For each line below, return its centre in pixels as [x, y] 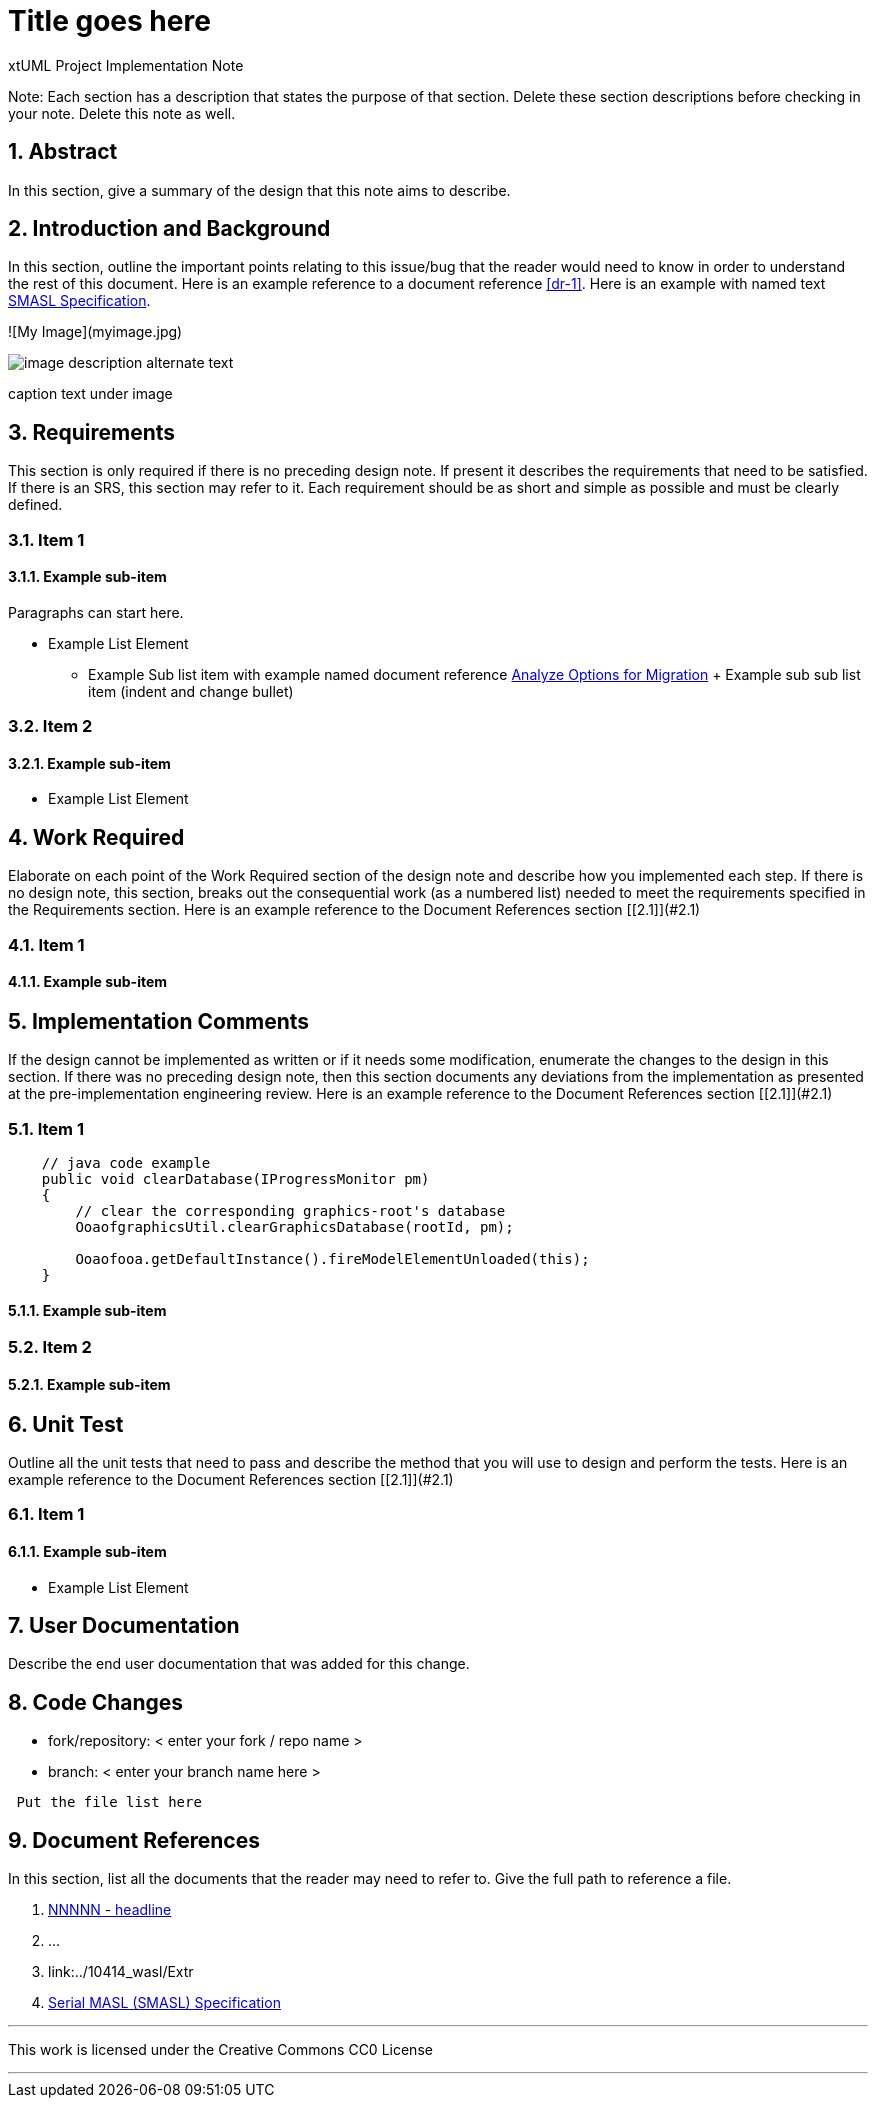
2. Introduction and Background [169, 229]
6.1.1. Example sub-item [87, 1551]
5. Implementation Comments [159, 1021]
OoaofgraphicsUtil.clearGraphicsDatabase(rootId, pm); [294, 1227]
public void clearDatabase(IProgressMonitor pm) [235, 1179]
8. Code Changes [96, 1702]
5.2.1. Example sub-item [89, 1384]
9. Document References [134, 1840]
